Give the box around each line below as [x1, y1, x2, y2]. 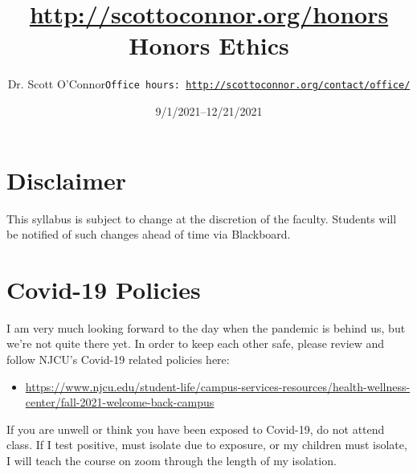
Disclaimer [6, 163, 127, 196]
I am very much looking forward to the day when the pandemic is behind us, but [6, 319, 406, 336]
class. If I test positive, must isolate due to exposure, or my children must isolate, [6, 436, 407, 453]
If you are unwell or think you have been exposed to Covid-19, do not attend [6, 420, 385, 437]
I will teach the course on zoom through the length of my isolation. [6, 452, 337, 468]
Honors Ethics [129, 29, 289, 62]
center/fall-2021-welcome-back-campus [25, 394, 215, 411]
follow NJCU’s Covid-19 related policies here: [6, 351, 230, 367]
